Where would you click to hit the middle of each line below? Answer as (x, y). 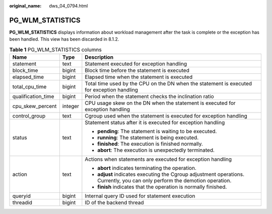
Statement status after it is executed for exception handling (155, 123)
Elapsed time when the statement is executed (139, 77)
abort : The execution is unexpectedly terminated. (156, 150)
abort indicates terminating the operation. (147, 168)
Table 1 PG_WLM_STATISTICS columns (55, 49)
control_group (29, 116)
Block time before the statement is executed (137, 70)
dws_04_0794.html (69, 6)
